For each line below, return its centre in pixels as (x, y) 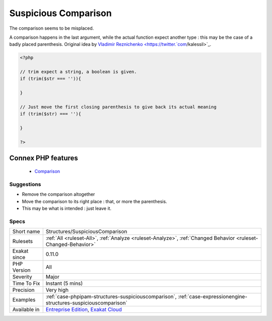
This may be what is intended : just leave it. (67, 208)
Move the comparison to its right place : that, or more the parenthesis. (94, 201)
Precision (23, 290)
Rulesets (22, 242)
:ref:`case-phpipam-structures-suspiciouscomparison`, (111, 297)
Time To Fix (26, 283)
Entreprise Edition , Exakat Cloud (84, 309)
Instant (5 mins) (64, 283)
